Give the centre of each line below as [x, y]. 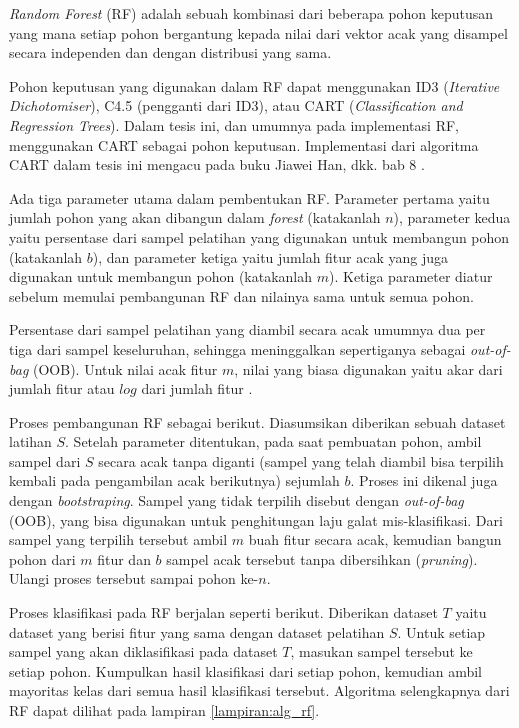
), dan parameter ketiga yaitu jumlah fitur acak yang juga [270, 256]
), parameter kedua [452, 217]
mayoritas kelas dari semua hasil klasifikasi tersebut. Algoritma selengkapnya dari [259, 690]
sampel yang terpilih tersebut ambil [118, 539]
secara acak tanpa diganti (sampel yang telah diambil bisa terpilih [301, 460]
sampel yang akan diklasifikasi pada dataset [143, 651]
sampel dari [45, 460]
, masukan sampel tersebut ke [381, 651]
